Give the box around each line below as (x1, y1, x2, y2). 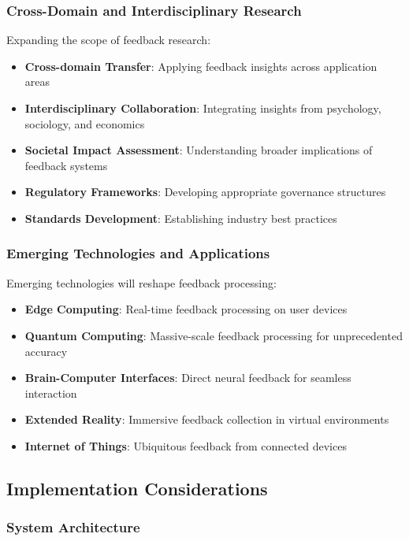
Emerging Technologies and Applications (6, 243, 270, 263)
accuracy (24, 343, 68, 359)
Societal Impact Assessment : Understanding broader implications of (24, 142, 373, 158)
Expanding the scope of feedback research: (6, 31, 211, 48)
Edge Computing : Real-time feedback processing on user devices (24, 301, 348, 317)
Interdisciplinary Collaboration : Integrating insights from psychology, (24, 100, 381, 116)
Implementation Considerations (6, 476, 268, 500)
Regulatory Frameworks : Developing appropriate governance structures (24, 183, 386, 200)
